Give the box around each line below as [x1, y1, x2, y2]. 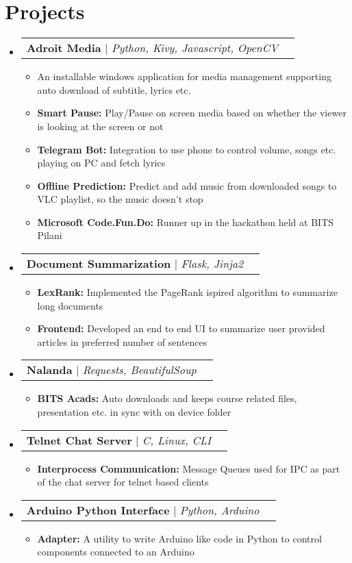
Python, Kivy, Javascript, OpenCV [111, 40, 279, 56]
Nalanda [26, 362, 73, 378]
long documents [37, 298, 103, 312]
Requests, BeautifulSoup [82, 362, 197, 378]
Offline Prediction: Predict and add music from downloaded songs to [37, 178, 337, 192]
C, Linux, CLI [142, 431, 212, 448]
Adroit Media [26, 40, 101, 56]
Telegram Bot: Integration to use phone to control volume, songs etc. [37, 142, 336, 156]
